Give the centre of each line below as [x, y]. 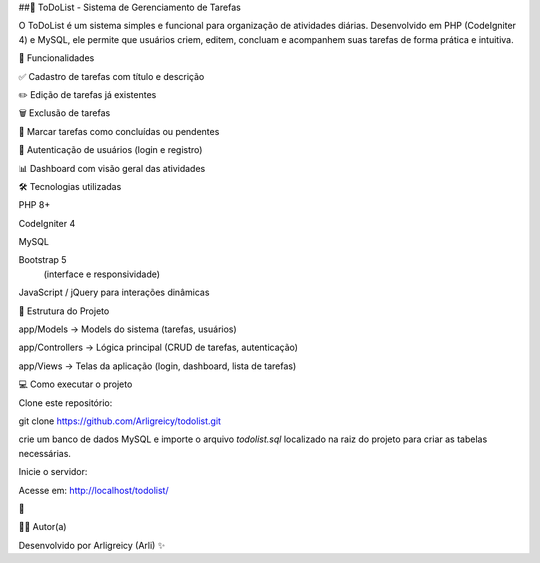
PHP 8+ [34, 205]
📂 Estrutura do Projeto [64, 311]
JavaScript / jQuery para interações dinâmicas [114, 292]
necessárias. [45, 453]
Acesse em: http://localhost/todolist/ [93, 490]
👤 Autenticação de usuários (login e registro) [110, 150]
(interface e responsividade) [101, 274]
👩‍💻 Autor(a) [42, 527]
